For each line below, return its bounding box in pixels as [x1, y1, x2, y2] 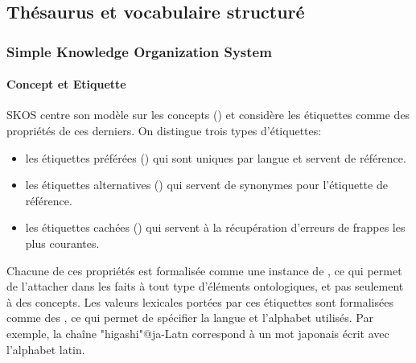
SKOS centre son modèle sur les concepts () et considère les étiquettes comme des [6, 106, 410, 123]
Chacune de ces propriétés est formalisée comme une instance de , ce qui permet [6, 262, 402, 278]
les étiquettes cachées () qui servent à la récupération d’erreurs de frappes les [25, 219, 406, 236]
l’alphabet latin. [6, 340, 85, 357]
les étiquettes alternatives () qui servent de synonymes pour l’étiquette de [25, 176, 388, 193]
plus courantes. [25, 234, 100, 251]
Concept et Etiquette [6, 76, 126, 93]
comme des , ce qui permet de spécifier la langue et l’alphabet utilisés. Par [6, 309, 373, 326]
